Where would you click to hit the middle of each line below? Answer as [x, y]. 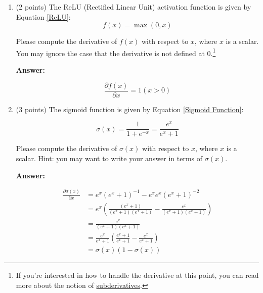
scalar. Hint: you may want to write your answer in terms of [109, 158]
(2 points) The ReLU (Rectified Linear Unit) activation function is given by [134, 7]
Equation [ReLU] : [43, 16]
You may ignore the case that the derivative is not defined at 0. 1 [116, 52]
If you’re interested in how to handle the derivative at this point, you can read [137, 275]
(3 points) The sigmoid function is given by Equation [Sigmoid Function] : [130, 109]
